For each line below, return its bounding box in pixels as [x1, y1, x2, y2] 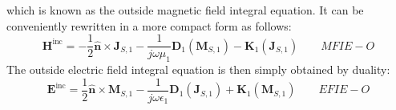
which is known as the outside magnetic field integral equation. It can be [6, 2, 364, 18]
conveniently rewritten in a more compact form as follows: [6, 17, 292, 34]
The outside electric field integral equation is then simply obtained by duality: [6, 61, 390, 78]
